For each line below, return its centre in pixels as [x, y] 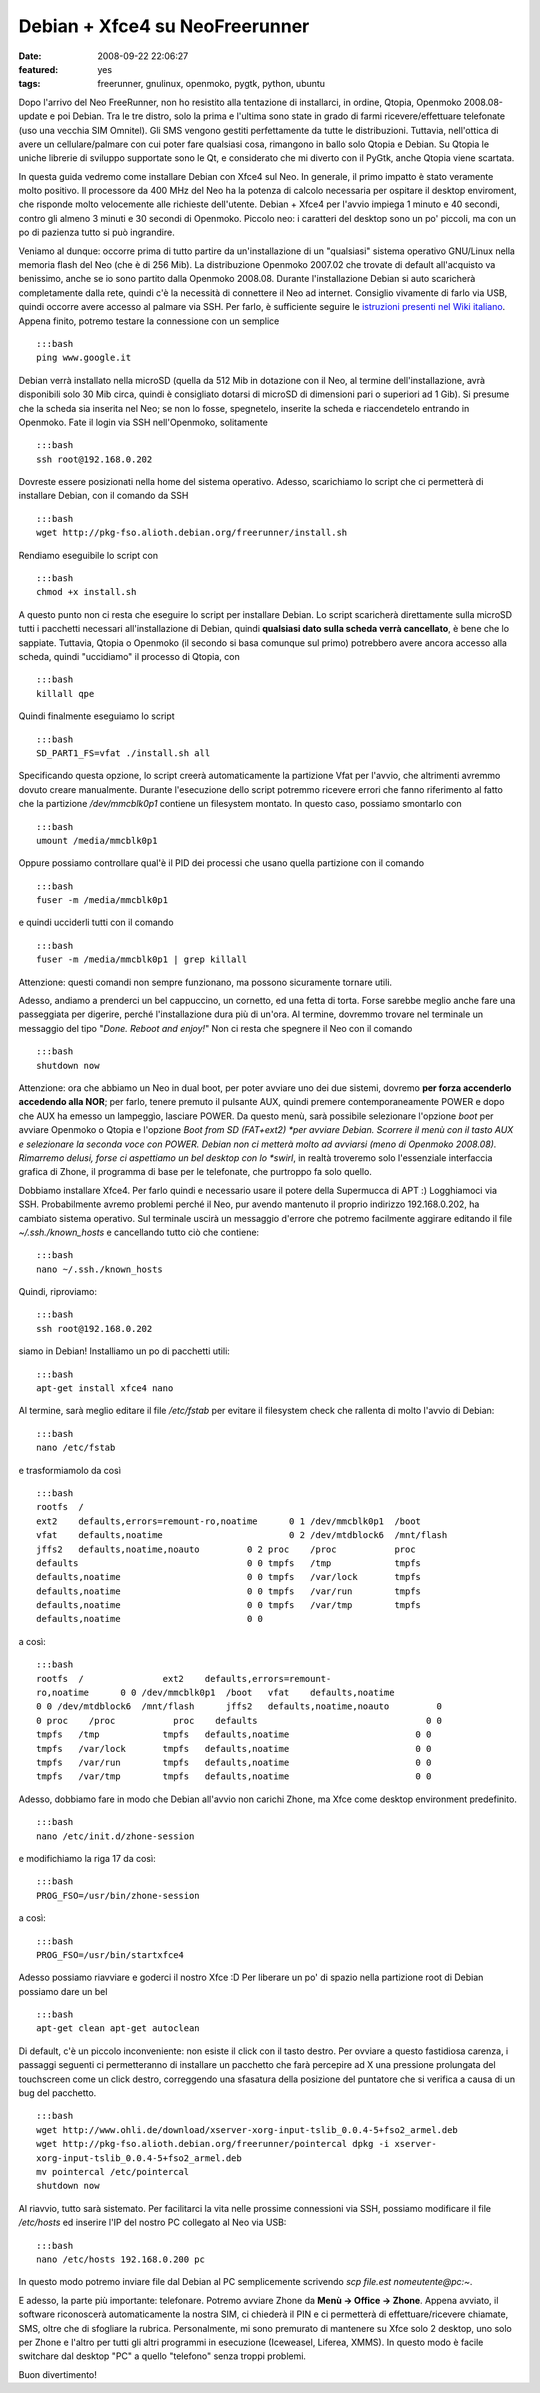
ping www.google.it [84, 358]
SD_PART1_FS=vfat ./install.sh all [123, 753]
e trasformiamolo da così [70, 1470]
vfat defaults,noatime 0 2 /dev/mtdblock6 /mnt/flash [242, 1535]
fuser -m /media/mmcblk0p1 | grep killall [142, 959]
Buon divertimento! [57, 2374]
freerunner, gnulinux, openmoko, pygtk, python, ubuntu [211, 84]
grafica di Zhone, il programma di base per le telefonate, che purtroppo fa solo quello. [195, 1172]
